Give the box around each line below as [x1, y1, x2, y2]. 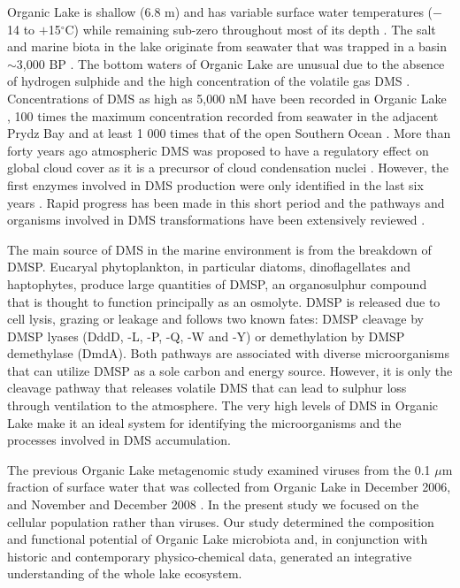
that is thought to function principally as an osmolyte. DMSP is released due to [7, 292, 441, 310]
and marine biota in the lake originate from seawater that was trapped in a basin [7, 37, 448, 56]
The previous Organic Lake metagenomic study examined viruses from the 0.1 [7, 460, 431, 478]
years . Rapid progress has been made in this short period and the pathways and [7, 193, 445, 211]
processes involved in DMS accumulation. [7, 431, 231, 449]
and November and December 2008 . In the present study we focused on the [7, 495, 419, 514]
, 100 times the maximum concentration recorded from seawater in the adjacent [7, 106, 439, 125]
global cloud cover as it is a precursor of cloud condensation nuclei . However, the [7, 158, 449, 177]
